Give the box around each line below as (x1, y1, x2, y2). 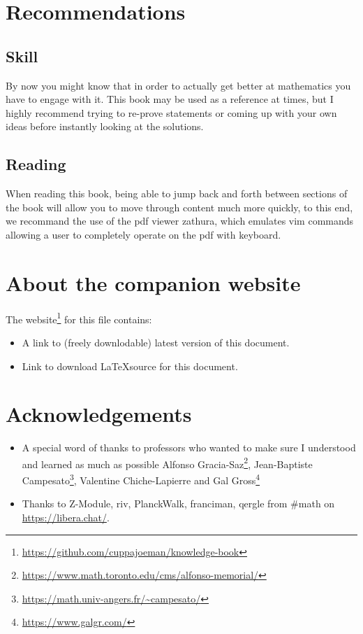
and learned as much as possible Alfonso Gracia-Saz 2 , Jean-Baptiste (22, 454, 313, 471)
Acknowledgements (6, 400, 192, 428)
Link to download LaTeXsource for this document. (22, 358, 238, 373)
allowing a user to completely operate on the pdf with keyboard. (6, 227, 281, 241)
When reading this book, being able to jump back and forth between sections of (6, 186, 348, 201)
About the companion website (6, 268, 301, 297)
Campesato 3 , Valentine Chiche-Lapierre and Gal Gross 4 (22, 471, 260, 487)
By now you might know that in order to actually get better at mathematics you (6, 78, 351, 92)
